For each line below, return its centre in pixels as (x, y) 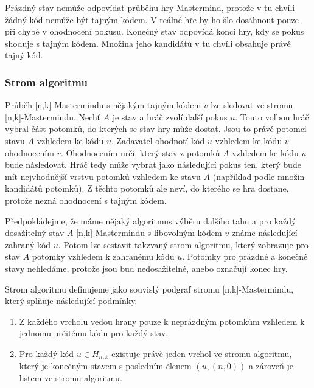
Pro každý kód (47, 353)
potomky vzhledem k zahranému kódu (103, 256)
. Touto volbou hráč (272, 116)
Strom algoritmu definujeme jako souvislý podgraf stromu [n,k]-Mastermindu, (149, 289)
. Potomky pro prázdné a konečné (245, 256)
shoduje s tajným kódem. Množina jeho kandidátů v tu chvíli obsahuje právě (148, 43)
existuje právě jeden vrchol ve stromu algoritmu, (202, 353)
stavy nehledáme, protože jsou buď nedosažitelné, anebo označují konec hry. (146, 268)
